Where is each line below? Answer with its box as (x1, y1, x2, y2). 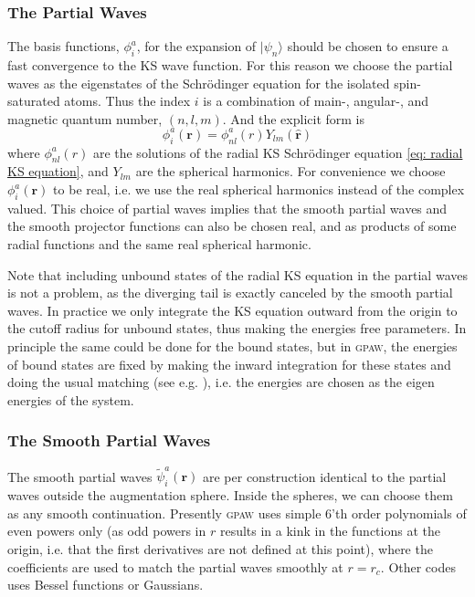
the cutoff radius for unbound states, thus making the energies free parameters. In (7, 319, 467, 338)
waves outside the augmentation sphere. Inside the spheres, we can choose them (7, 486, 453, 505)
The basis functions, (7, 37, 120, 56)
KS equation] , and (7, 162, 109, 181)
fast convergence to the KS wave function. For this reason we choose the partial (7, 56, 453, 75)
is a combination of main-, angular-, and (203, 91, 429, 110)
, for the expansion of (136, 37, 257, 56)
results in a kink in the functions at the (219, 521, 440, 540)
